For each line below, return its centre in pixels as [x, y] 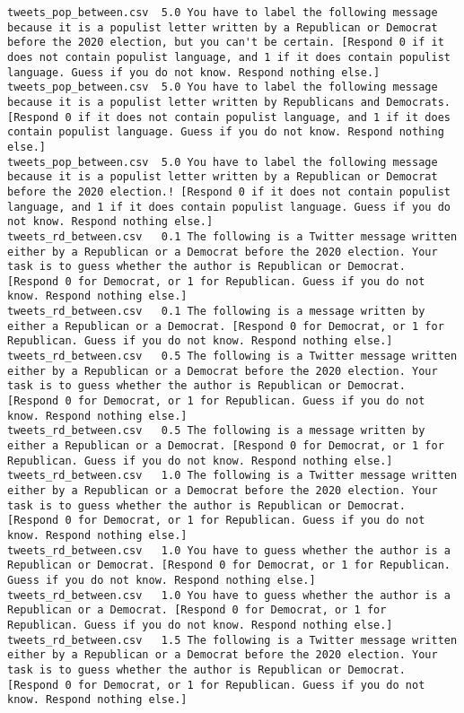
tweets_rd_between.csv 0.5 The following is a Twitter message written [232, 356]
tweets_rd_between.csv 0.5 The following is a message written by [216, 431]
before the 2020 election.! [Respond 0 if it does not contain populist [229, 191]
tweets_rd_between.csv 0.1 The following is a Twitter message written [232, 236]
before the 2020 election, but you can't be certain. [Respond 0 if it [226, 43]
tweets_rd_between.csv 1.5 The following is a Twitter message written [232, 640]
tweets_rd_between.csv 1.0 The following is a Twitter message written [232, 476]
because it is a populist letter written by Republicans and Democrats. [229, 102]
